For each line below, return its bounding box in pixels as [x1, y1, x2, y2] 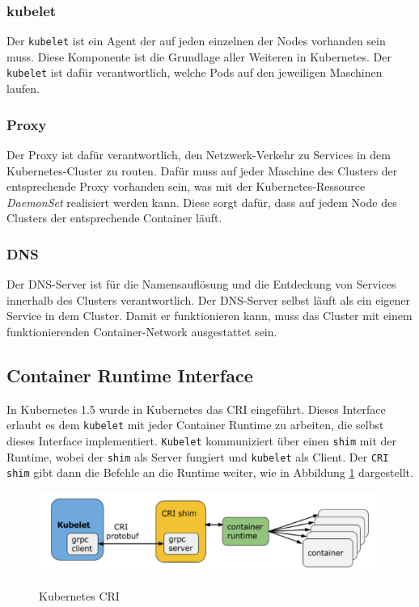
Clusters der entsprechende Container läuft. [6, 209, 222, 226]
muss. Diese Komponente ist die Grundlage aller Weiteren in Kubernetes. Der [6, 48, 391, 65]
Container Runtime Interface [6, 362, 253, 387]
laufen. [6, 80, 40, 97]
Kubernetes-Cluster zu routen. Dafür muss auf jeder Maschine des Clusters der [6, 162, 398, 179]
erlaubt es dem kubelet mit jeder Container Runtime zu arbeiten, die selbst [6, 416, 384, 433]
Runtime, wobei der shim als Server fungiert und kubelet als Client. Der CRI [6, 448, 389, 465]
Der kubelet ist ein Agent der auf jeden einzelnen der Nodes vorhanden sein [6, 32, 386, 49]
